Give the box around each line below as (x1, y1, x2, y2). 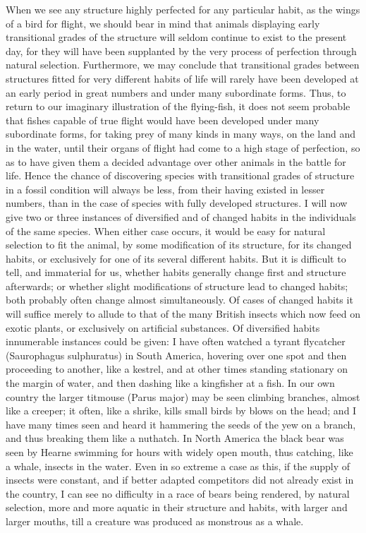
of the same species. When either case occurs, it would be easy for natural (6, 223, 326, 238)
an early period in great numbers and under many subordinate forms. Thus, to (6, 85, 346, 100)
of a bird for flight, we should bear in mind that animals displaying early (6, 16, 320, 30)
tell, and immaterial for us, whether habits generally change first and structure (6, 265, 346, 280)
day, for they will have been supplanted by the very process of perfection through (6, 43, 357, 58)
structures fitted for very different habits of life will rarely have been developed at (6, 71, 359, 85)
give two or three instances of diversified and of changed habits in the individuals (6, 209, 356, 224)
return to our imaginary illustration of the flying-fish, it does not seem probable (6, 99, 350, 114)
